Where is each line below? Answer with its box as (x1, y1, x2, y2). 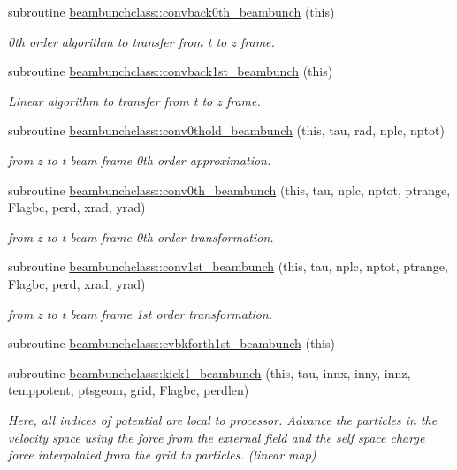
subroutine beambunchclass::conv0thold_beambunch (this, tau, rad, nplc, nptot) (8, 121, 445, 140)
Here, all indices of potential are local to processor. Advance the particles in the (8, 410, 438, 428)
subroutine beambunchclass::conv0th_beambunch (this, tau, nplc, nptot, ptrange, (8, 180, 451, 199)
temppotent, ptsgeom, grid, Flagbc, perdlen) (8, 381, 249, 399)
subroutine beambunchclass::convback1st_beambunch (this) (8, 62, 333, 80)
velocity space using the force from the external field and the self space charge (8, 428, 425, 446)
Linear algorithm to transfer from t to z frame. (8, 91, 261, 110)
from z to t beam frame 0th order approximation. (8, 150, 271, 169)
